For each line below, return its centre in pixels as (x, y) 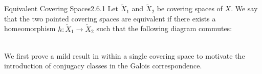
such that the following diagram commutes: (164, 28)
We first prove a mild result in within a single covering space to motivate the (125, 55)
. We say (244, 8)
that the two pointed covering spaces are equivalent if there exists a (110, 18)
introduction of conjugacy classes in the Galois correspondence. (103, 66)
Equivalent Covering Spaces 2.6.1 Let (61, 8)
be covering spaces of (190, 8)
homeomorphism (30, 28)
